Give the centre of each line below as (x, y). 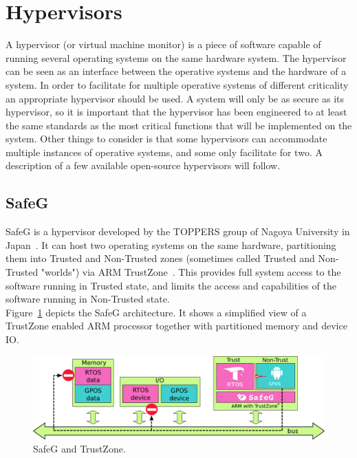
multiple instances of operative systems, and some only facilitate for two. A (164, 152)
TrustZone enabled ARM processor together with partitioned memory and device (176, 326)
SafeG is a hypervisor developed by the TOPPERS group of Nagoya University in (178, 231)
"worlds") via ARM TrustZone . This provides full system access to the (191, 272)
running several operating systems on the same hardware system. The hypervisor (176, 57)
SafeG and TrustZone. (79, 449)
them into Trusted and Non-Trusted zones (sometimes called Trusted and (160, 258)
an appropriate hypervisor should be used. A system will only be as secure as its (175, 98)
